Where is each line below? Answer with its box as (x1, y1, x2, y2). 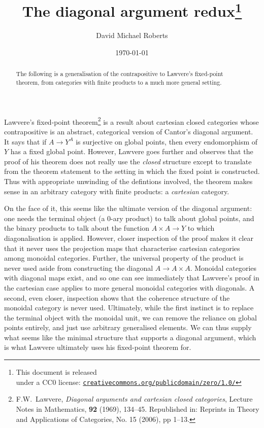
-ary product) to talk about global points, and (111, 212, 254, 223)
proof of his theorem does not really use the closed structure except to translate (4, 156, 252, 166)
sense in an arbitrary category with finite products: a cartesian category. (4, 186, 229, 196)
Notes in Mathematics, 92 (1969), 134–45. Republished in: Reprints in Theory (16, 403, 259, 414)
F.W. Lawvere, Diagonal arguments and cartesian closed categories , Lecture (16, 394, 253, 404)
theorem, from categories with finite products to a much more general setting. (16, 78, 222, 87)
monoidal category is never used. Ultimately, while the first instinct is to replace (4, 302, 254, 313)
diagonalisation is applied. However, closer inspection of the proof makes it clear (4, 232, 253, 243)
